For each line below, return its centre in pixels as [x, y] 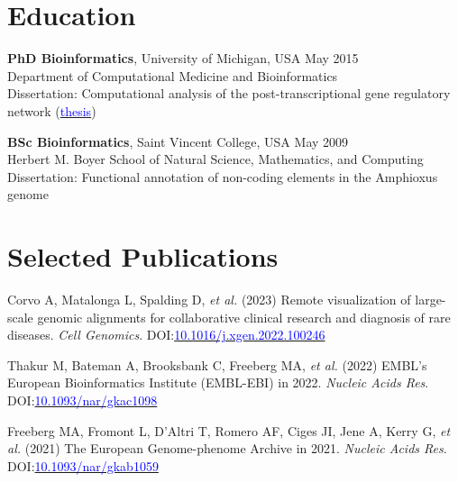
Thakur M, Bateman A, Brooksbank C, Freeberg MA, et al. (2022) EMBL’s [217, 364]
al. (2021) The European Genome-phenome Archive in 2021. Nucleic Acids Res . [227, 448]
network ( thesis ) [52, 110]
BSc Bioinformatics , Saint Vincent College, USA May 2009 [178, 141]
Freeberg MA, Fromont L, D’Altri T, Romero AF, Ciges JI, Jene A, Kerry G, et [229, 430]
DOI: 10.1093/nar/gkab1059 [83, 465]
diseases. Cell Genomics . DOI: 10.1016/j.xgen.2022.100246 [166, 335]
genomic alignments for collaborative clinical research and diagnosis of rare [244, 317]
